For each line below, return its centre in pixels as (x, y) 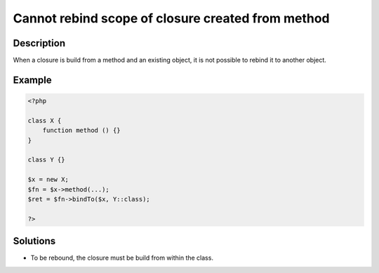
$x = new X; (48, 180)
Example (32, 80)
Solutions (34, 241)
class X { (45, 120)
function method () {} (81, 131)
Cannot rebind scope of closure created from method (171, 18)
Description (39, 43)
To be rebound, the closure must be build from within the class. (122, 258)
